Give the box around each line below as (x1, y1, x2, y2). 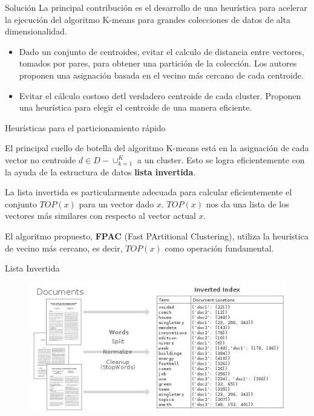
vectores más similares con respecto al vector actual (5, 209, 196, 222)
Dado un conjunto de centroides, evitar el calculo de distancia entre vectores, (19, 45, 304, 57)
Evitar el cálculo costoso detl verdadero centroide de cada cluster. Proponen (19, 89, 301, 102)
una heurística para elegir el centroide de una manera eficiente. (19, 101, 252, 114)
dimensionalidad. (5, 25, 67, 37)
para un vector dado (79, 197, 154, 210)
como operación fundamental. (165, 241, 274, 254)
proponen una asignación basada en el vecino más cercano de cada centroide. (19, 68, 304, 81)
